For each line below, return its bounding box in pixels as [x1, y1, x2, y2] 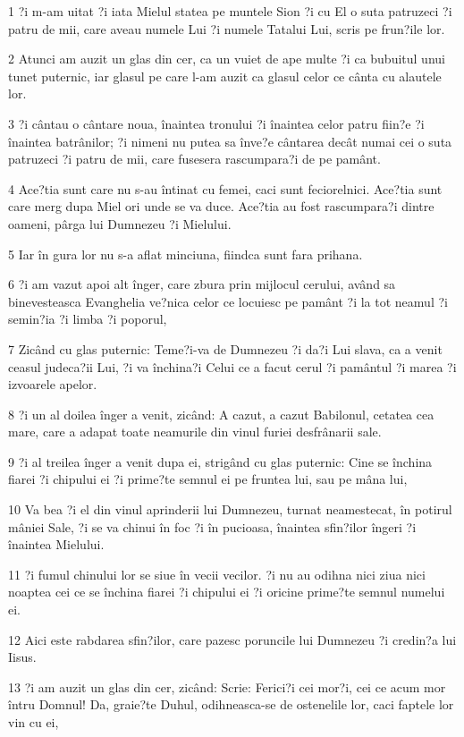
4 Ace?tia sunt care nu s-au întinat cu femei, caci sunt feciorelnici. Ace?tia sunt [8, 179, 443, 198]
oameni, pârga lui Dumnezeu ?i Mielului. [8, 214, 232, 233]
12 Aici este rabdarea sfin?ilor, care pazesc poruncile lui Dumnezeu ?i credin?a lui [8, 630, 457, 648]
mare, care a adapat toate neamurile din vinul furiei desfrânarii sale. [8, 422, 382, 441]
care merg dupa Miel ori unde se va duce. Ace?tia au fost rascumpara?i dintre [8, 197, 434, 216]
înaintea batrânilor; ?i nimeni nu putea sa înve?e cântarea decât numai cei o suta [8, 131, 452, 150]
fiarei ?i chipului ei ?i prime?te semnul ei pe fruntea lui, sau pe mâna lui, [8, 470, 408, 488]
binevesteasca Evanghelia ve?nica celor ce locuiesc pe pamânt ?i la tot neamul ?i [8, 292, 448, 310]
